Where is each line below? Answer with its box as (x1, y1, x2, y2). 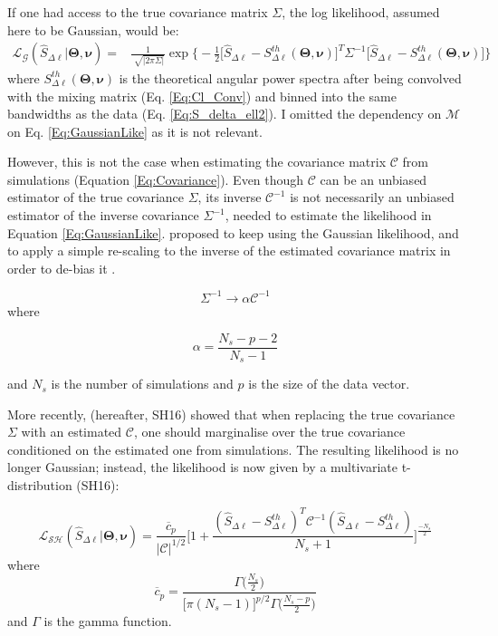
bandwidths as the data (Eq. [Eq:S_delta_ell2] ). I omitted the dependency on (7, 104, 442, 123)
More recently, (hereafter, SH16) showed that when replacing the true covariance (7, 404, 455, 423)
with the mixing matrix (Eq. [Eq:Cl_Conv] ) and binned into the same (7, 86, 397, 105)
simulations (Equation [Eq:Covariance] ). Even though (7, 169, 304, 188)
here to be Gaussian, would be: (7, 20, 179, 39)
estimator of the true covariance (7, 188, 185, 207)
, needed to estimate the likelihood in (225, 206, 432, 225)
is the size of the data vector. (248, 374, 410, 393)
